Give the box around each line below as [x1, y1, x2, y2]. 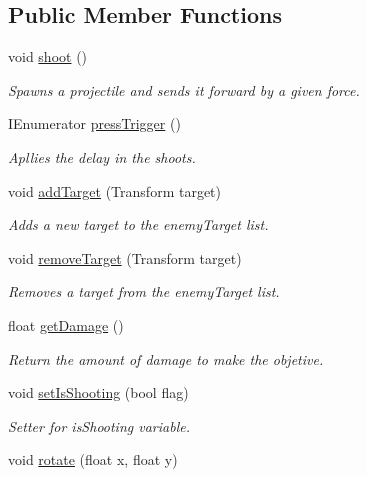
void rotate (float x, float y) [8, 449, 178, 470]
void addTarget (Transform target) [8, 180, 221, 201]
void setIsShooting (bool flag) [8, 382, 189, 403]
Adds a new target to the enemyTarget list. [8, 214, 269, 235]
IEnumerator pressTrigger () [8, 113, 181, 134]
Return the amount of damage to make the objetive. [8, 348, 324, 369]
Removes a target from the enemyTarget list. [8, 281, 280, 302]
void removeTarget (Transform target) [8, 247, 242, 268]
